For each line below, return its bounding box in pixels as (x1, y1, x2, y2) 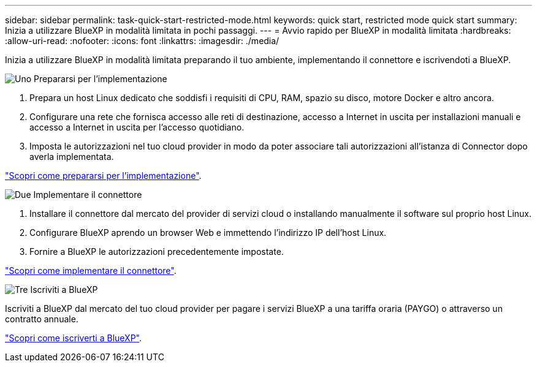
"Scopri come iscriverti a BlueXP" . (5, 333, 142, 343)
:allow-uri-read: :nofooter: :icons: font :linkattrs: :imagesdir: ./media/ (5, 36, 280, 46)
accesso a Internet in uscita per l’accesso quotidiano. (29, 122, 245, 132)
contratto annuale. (5, 314, 78, 324)
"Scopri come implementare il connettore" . (5, 265, 177, 276)
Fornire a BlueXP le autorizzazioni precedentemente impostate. (29, 246, 284, 257)
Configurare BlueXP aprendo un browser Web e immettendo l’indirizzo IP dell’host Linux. (29, 227, 387, 238)
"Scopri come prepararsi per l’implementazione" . (5, 170, 202, 181)
